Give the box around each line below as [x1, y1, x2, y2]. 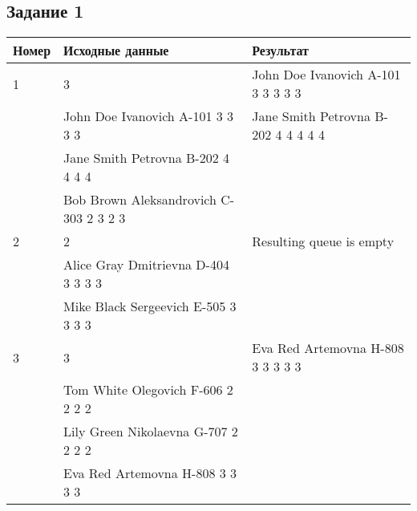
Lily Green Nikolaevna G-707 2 [63, 422, 238, 441]
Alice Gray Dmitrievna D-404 [63, 255, 229, 274]
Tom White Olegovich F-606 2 [63, 380, 233, 399]
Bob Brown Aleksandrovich [63, 190, 217, 209]
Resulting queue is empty [252, 232, 395, 251]
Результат [252, 41, 309, 60]
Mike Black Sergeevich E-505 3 [63, 297, 237, 316]
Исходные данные [63, 41, 169, 60]
